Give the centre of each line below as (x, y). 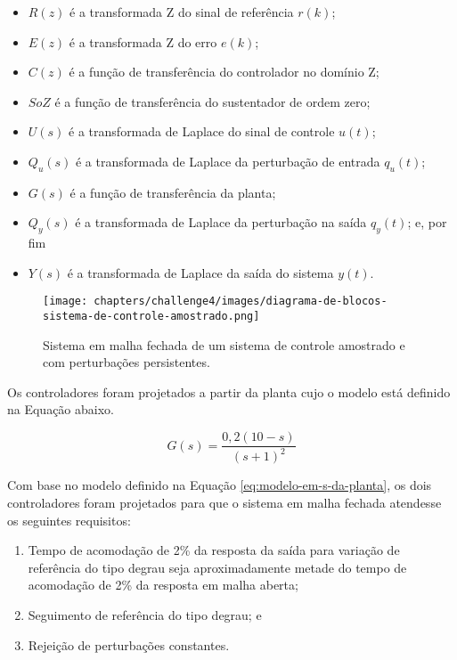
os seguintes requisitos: (69, 520)
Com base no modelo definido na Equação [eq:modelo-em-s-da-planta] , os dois (220, 485)
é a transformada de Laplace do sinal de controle (202, 131)
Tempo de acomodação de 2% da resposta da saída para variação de (214, 550)
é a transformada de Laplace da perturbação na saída (221, 222)
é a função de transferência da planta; (173, 192)
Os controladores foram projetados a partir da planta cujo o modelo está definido (229, 391)
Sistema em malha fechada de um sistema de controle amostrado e (224, 344)
